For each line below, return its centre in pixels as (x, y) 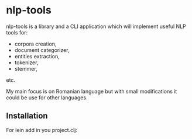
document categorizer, (42, 50)
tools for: (17, 32)
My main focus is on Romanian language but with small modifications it (92, 91)
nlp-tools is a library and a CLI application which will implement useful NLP (96, 26)
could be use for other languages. (47, 98)
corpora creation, (35, 44)
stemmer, (26, 68)
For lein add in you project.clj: (42, 130)
